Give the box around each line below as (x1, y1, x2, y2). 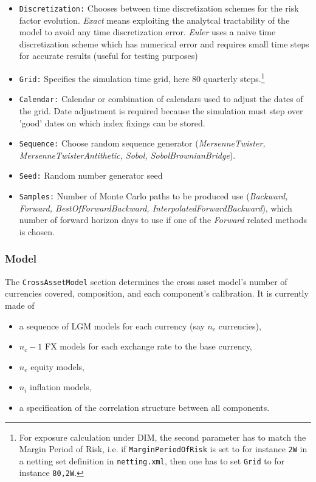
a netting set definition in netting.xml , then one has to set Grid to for (19, 454, 285, 467)
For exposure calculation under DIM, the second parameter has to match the (19, 430, 306, 443)
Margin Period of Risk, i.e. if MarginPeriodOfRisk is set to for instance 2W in (19, 442, 307, 455)
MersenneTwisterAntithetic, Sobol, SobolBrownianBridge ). (19, 148, 236, 161)
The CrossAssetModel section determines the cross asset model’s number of (5, 275, 287, 287)
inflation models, (30, 380, 92, 393)
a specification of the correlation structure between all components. (19, 401, 270, 413)
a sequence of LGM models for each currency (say (19, 319, 205, 332)
